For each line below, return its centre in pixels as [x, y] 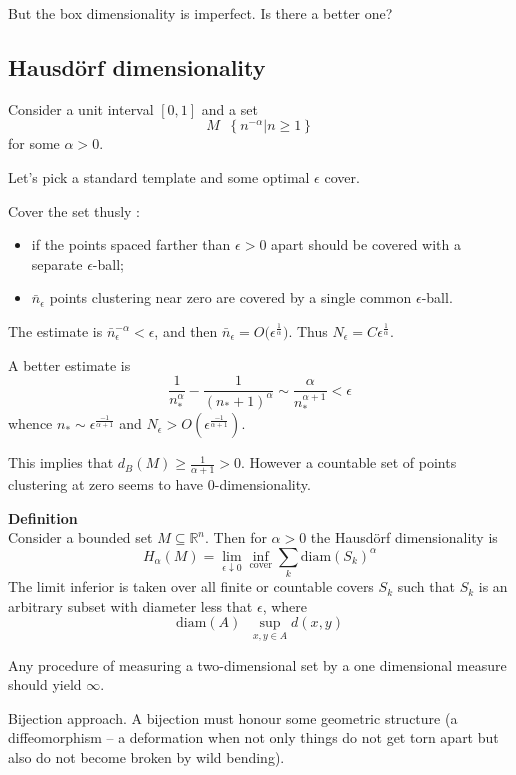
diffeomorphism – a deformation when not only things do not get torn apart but [253, 737]
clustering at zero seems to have [106, 484]
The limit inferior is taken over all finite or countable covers [191, 586]
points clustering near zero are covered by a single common [230, 297]
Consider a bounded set [80, 537]
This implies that [61, 462]
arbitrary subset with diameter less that [130, 605]
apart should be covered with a [366, 244]
